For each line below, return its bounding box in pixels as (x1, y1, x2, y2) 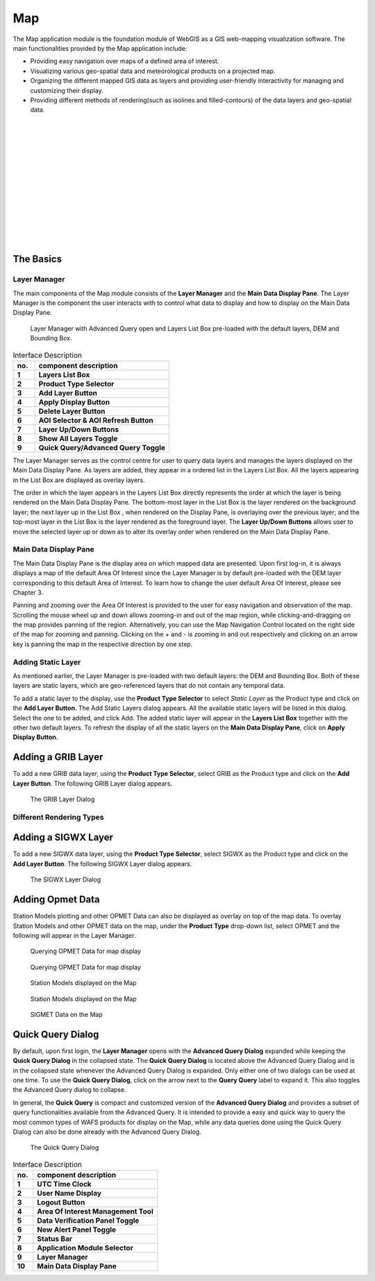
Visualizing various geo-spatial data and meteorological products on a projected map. (30, 67, 276, 75)
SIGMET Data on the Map (30, 1010, 103, 1018)
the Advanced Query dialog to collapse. (12, 1086, 126, 1094)
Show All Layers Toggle (38, 433, 118, 443)
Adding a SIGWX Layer (12, 832, 114, 843)
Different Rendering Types (12, 812, 104, 822)
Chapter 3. (12, 588, 44, 597)
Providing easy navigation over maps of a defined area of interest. (30, 57, 219, 65)
